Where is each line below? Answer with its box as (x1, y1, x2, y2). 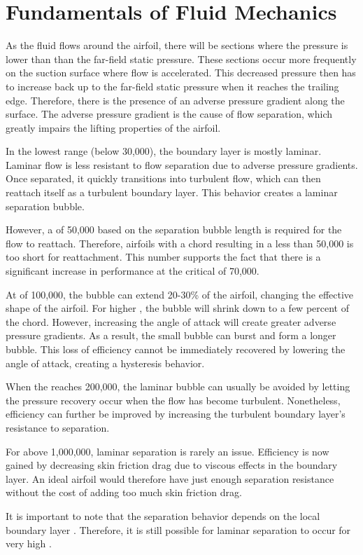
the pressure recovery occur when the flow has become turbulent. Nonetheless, (6, 392, 341, 407)
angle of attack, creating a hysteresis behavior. (6, 355, 205, 370)
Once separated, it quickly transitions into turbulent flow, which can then (6, 171, 321, 186)
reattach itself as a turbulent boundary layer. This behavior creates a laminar (6, 185, 338, 200)
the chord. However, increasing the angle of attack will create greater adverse (6, 314, 336, 329)
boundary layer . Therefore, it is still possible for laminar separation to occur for (6, 522, 351, 537)
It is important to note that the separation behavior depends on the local (6, 508, 320, 523)
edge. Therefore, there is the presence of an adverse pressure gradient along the (6, 92, 345, 107)
